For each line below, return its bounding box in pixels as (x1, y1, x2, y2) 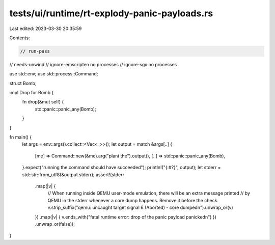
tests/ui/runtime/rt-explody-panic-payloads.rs (9, 8, 213, 19)
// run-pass (20, 48, 50, 54)
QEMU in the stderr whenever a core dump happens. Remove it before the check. (47, 197, 219, 203)
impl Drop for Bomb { (9, 90, 54, 96)
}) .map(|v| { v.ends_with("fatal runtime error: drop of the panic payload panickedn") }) (35, 214, 216, 220)
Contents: (9, 35, 30, 41)
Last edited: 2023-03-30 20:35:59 (9, 25, 82, 32)
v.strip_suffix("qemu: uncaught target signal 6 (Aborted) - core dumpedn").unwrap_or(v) (47, 204, 234, 211)
